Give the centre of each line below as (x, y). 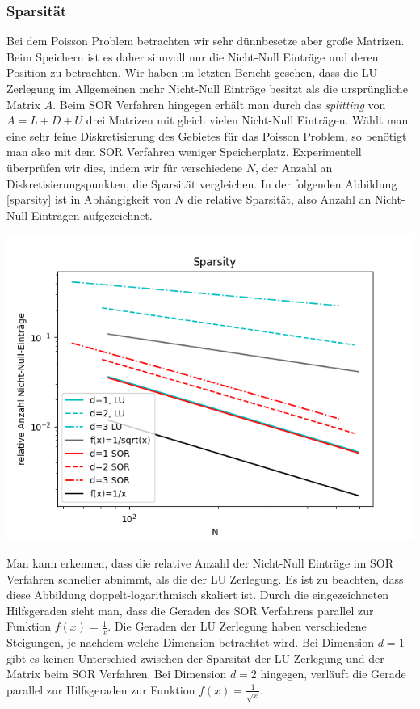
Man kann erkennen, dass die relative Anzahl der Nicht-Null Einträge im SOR (200, 562)
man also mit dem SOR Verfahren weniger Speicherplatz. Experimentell (184, 152)
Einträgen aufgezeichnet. (92, 215)
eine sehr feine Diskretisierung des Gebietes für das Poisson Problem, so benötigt (207, 135)
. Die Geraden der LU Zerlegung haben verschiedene (237, 626)
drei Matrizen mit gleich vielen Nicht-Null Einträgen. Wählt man (247, 120)
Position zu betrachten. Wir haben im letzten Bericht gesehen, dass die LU (192, 72)
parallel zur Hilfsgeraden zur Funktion (101, 689)
